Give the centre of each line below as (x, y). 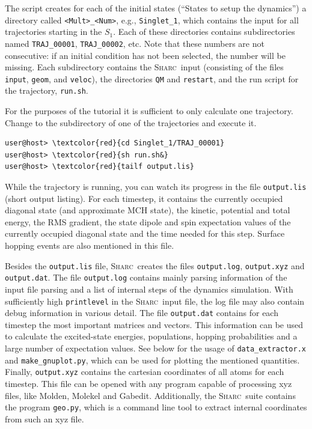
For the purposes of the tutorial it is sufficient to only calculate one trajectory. (149, 111)
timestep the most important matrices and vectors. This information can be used (154, 324)
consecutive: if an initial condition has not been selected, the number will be (145, 55)
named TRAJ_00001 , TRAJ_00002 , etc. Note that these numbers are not (135, 43)
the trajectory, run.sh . (47, 90)
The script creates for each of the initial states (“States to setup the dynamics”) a (156, 8)
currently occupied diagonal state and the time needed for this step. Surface (145, 233)
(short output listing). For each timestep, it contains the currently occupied (144, 198)
